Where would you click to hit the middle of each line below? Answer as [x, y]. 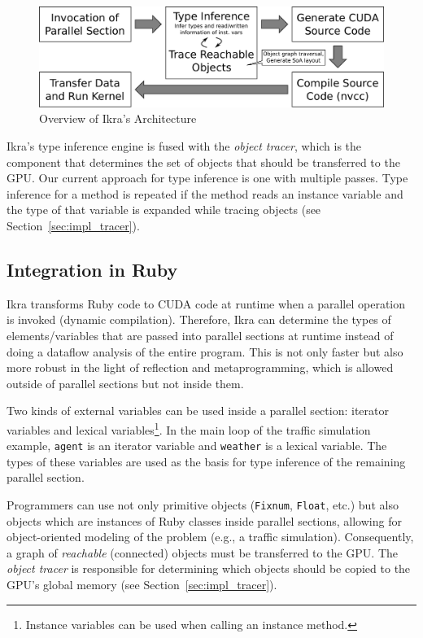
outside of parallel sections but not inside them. [125, 383]
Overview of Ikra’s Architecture [118, 118]
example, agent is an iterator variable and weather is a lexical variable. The [197, 446]
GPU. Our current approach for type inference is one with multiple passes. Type [207, 178]
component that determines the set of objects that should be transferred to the [203, 162]
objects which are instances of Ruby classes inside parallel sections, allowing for [204, 520]
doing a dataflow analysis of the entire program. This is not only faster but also [205, 351]
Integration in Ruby [92, 269]
